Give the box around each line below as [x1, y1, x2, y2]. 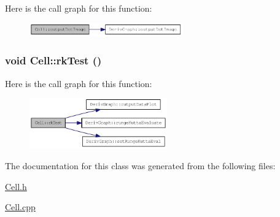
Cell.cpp [5, 200, 36, 213]
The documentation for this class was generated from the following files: [5, 159, 276, 172]
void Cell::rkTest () [5, 53, 102, 68]
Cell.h [5, 180, 27, 192]
